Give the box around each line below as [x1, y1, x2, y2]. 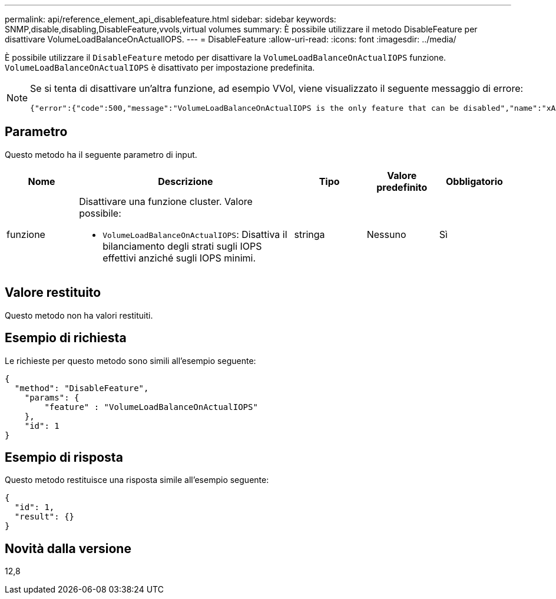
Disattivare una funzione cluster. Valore [79, 195, 253, 207]
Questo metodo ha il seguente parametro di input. [5, 149, 197, 160]
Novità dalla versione [5, 541, 131, 556]
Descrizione [158, 175, 213, 187]
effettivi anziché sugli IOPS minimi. [102, 251, 256, 264]
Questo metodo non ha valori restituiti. [5, 310, 153, 320]
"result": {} [14, 512, 75, 522]
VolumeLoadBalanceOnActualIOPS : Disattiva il [102, 228, 287, 240]
